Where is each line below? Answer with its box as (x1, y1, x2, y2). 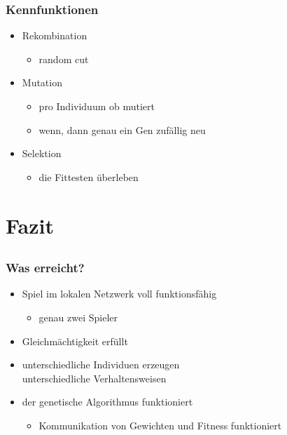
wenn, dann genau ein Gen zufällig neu (38, 122, 206, 137)
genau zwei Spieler (38, 310, 118, 325)
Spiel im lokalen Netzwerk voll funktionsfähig (22, 286, 217, 301)
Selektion (22, 146, 62, 161)
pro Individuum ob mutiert (38, 99, 155, 113)
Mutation (22, 75, 62, 90)
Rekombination (22, 28, 87, 43)
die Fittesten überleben (38, 169, 139, 184)
